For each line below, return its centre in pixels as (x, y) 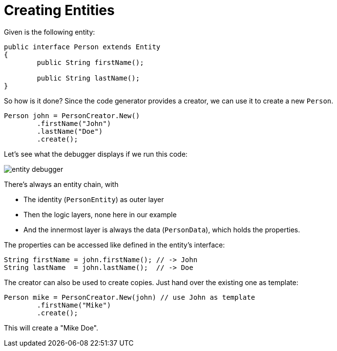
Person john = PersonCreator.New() (72, 115)
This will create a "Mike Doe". (51, 328)
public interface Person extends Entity (82, 47)
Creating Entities (59, 10)
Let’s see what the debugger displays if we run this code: (96, 154)
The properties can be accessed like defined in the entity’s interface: (115, 245)
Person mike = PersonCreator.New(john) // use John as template (130, 297)
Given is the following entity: (50, 32)
